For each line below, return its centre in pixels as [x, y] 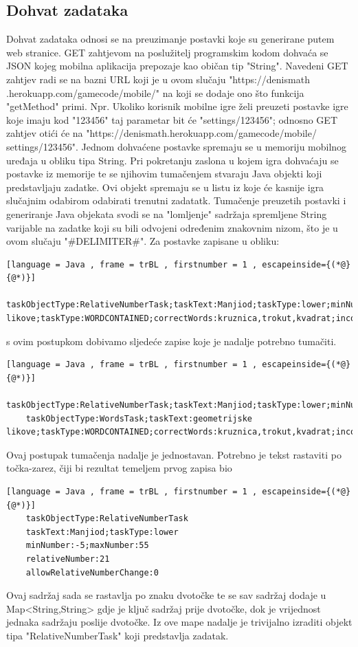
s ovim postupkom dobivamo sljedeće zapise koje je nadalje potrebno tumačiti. [171, 341]
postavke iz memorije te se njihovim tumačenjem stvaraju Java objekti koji [164, 174]
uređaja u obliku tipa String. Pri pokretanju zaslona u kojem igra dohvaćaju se [172, 160]
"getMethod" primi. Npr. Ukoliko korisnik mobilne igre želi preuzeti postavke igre [177, 106]
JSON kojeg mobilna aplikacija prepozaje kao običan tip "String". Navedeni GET [177, 66]
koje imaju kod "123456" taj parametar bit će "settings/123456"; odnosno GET [172, 119]
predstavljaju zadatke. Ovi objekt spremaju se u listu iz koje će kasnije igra [165, 187]
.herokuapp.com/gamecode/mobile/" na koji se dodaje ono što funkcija [155, 92]
